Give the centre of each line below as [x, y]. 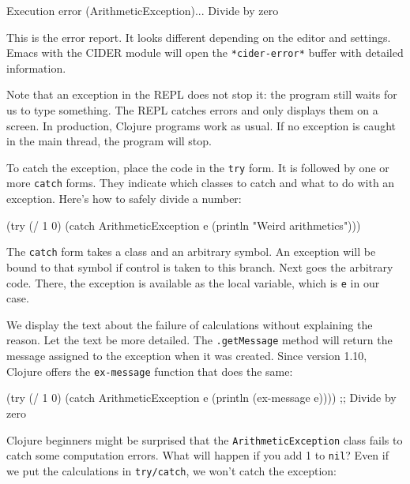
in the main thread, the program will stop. [109, 141]
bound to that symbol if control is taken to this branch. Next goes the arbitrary [200, 266]
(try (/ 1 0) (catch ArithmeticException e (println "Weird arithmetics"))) [184, 225]
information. [36, 68]
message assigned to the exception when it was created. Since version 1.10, [187, 356]
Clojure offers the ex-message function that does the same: [150, 371]
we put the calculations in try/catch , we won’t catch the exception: [171, 470]
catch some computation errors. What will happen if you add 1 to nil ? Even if [197, 455]
